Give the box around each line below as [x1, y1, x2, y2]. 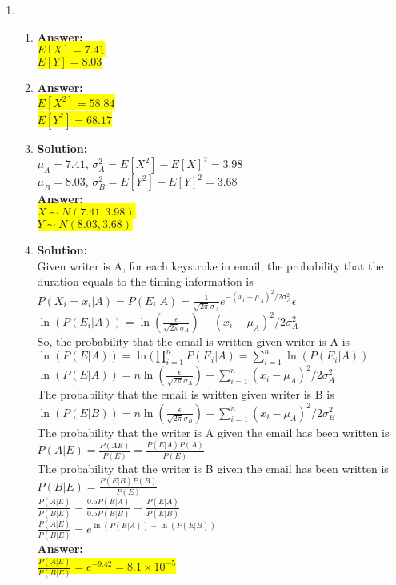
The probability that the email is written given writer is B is [37, 386, 334, 403]
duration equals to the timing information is [37, 273, 254, 290]
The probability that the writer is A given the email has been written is [37, 423, 390, 440]
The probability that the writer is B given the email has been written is [37, 459, 389, 476]
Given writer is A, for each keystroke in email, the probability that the [37, 257, 384, 274]
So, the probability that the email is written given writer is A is [37, 333, 350, 350]
